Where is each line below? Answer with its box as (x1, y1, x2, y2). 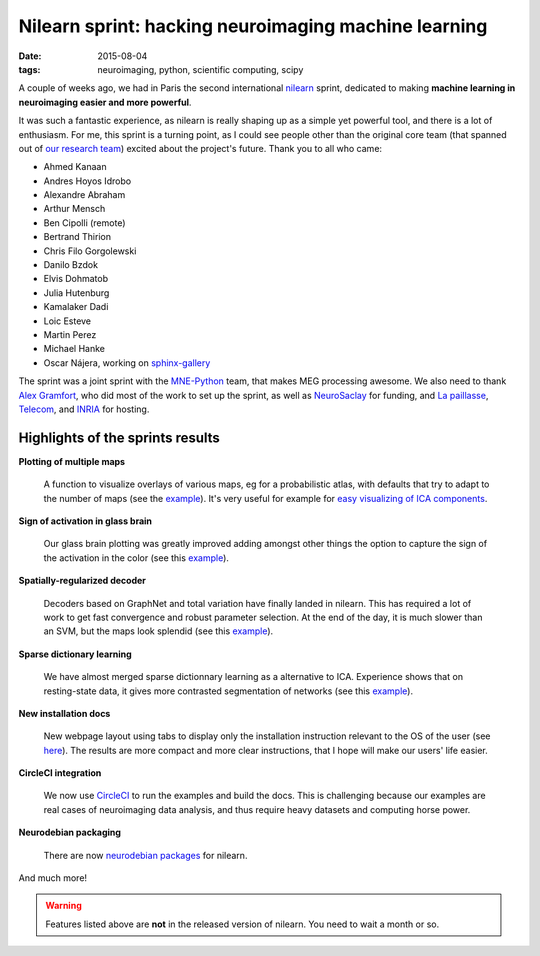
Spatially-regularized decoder (18, 575, 147, 587)
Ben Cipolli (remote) (43, 216, 126, 229)
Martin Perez (43, 328, 97, 340)
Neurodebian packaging (18, 826, 122, 839)
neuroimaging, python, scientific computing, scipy (97, 63, 304, 75)
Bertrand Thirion (43, 231, 112, 243)
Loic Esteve (43, 315, 92, 327)
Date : (18, 50, 42, 62)
